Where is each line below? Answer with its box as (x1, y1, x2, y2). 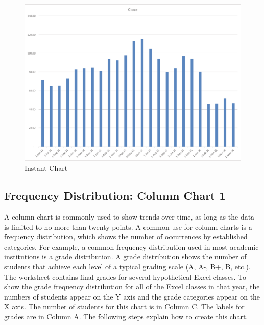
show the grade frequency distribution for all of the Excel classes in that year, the (4, 281, 260, 292)
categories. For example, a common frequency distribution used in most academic (4, 241, 259, 252)
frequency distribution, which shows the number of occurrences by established (4, 231, 248, 242)
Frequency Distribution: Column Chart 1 (4, 187, 226, 203)
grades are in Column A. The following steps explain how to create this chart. (4, 311, 248, 321)
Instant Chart (25, 163, 68, 173)
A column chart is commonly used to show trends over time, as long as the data (4, 211, 255, 222)
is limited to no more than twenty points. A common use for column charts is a (4, 221, 252, 232)
